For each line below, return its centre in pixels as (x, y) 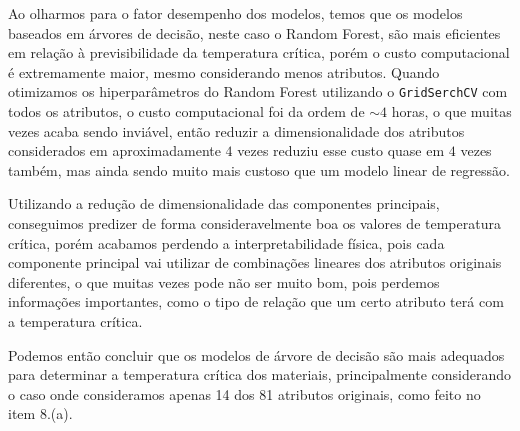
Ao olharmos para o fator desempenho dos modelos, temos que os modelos (235, 13)
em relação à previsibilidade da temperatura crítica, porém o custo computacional (259, 52)
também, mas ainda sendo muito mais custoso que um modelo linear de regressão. (259, 169)
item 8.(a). (40, 413)
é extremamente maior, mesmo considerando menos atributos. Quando (224, 71)
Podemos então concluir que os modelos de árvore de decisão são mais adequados (256, 354)
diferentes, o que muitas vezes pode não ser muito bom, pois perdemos (224, 281)
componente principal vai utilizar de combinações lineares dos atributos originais (255, 262)
